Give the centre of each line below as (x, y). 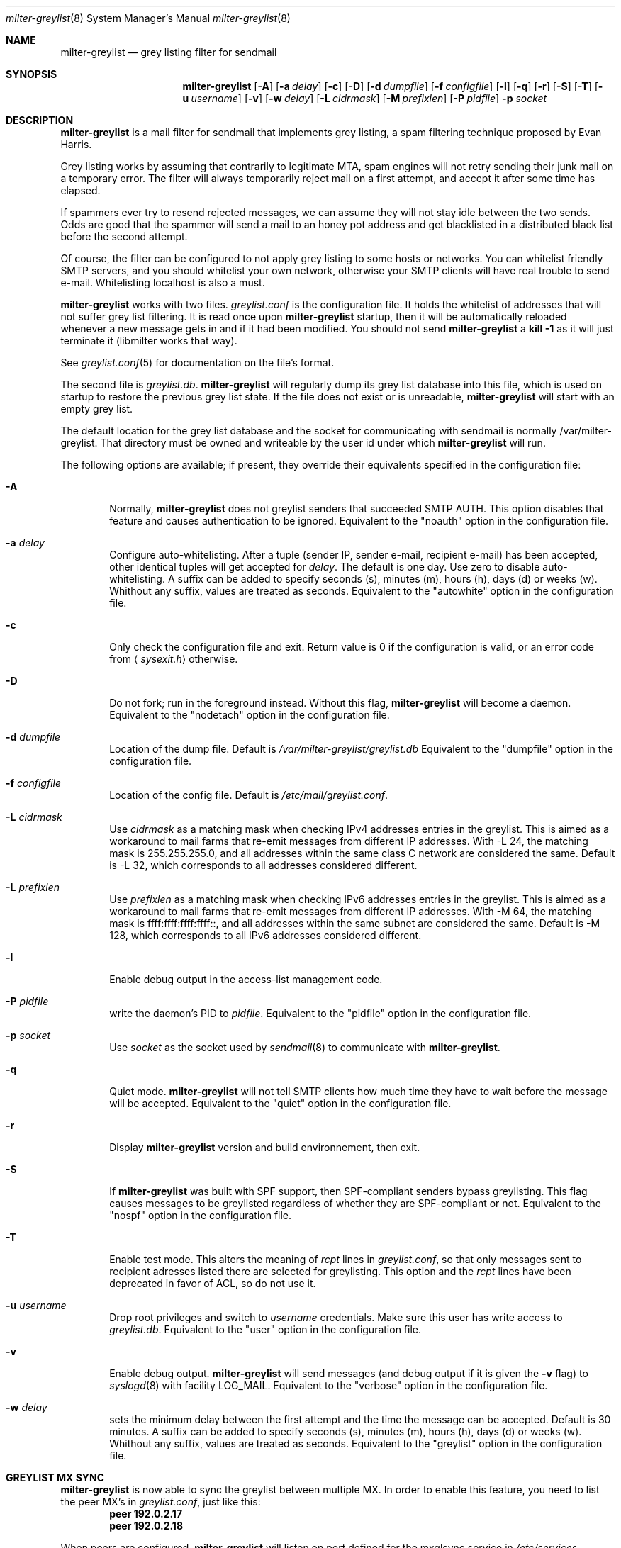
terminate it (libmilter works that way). (149, 341)
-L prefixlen (33, 887)
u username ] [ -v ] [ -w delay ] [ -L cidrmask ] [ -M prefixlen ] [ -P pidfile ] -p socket (365, 98)
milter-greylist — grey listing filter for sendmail (169, 52)
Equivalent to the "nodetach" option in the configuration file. (250, 715)
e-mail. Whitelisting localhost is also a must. (163, 282)
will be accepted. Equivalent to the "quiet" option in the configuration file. (280, 1103)
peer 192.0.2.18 (146, 1526)
